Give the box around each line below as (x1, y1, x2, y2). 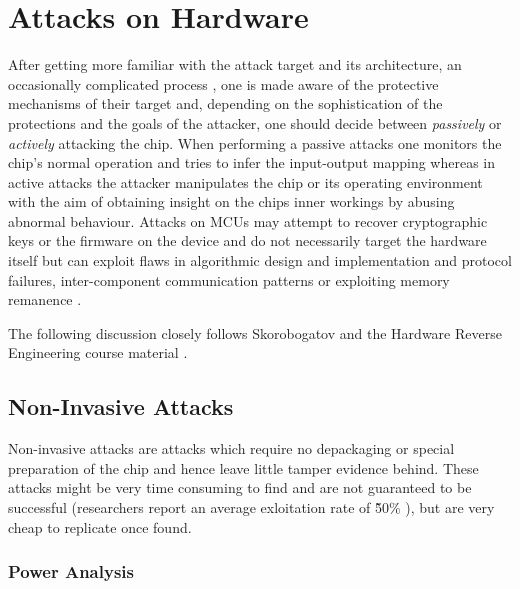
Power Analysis (8, 559, 134, 584)
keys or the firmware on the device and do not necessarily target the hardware (8, 230, 487, 251)
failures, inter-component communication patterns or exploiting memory (8, 269, 450, 290)
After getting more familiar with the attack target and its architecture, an (8, 54, 462, 75)
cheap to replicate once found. (8, 516, 192, 537)
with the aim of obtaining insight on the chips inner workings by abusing (8, 191, 455, 212)
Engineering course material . (8, 342, 188, 363)
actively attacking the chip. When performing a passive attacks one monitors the (8, 132, 502, 153)
